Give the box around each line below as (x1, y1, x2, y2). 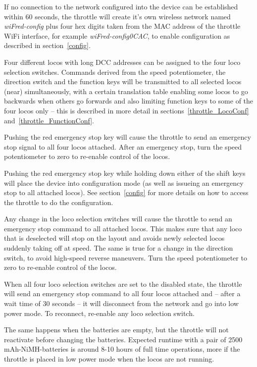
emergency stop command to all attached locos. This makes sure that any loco (4, 223, 242, 233)
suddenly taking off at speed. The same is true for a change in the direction (4, 243, 233, 253)
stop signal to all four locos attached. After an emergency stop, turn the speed (4, 141, 242, 152)
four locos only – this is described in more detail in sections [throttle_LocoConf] (4, 105, 249, 115)
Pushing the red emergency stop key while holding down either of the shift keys (4, 167, 246, 178)
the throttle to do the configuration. (4, 197, 113, 207)
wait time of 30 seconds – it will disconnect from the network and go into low (4, 298, 239, 309)
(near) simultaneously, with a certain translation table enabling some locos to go (4, 86, 248, 96)
